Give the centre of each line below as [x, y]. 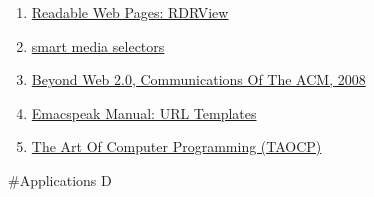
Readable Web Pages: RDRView [130, 12]
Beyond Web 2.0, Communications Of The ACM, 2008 [198, 79]
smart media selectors [98, 45]
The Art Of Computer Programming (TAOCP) [176, 146]
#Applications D [60, 179]
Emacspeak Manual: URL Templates [144, 112]
